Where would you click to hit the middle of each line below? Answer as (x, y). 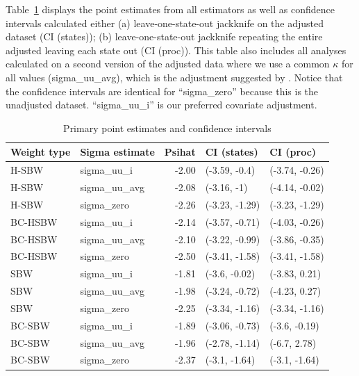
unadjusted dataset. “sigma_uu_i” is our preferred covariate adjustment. (161, 105)
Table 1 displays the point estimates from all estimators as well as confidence (170, 9)
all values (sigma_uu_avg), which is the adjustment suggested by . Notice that (174, 77)
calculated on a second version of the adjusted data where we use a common (168, 64)
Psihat (180, 152)
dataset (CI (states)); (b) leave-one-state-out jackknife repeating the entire (164, 36)
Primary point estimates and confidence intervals (167, 128)
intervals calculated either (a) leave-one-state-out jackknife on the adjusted (165, 23)
